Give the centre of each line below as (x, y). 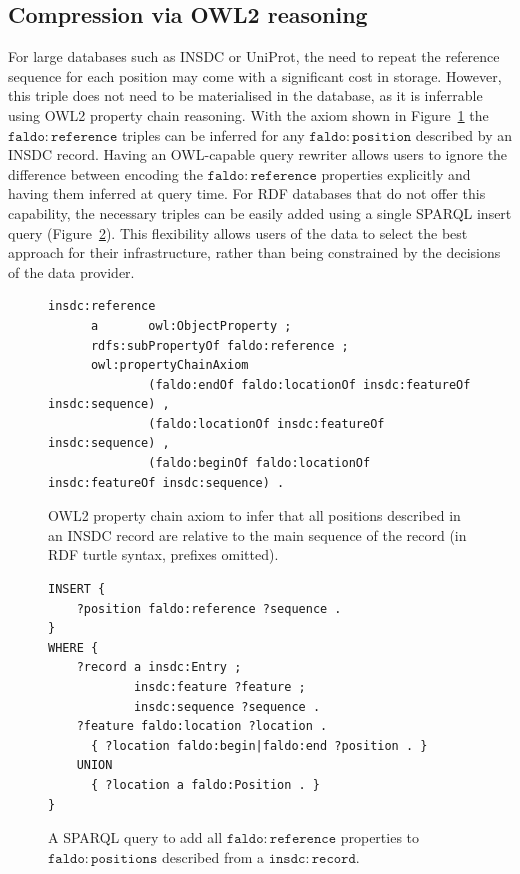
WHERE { (73, 647)
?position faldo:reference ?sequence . (209, 608)
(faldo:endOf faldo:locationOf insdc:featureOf (309, 384)
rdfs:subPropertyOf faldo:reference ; (219, 345)
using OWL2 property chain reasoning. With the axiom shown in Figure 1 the (248, 114)
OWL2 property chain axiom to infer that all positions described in (254, 515)
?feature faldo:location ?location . (202, 726)
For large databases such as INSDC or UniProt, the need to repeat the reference (254, 56)
